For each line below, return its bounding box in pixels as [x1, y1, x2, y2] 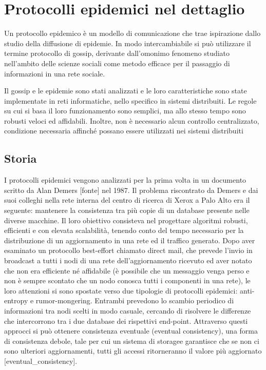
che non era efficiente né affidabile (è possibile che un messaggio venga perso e [4, 265, 250, 276]
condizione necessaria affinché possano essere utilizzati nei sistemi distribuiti [4, 125, 243, 136]
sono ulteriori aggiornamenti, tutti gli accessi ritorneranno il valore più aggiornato [4, 345, 262, 356]
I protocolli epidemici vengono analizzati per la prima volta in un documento [4, 174, 246, 185]
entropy [4, 295, 28, 306]
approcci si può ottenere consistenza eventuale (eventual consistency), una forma [4, 325, 258, 336]
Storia [4, 150, 37, 166]
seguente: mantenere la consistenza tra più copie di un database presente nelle [4, 205, 250, 216]
